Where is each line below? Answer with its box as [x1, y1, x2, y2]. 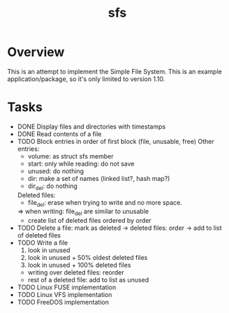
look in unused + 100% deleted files [27, 261, 131, 270]
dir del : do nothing [27, 182, 78, 191]
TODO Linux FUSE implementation [17, 283, 117, 291]
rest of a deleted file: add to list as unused [27, 276, 149, 284]
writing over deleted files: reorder [27, 268, 124, 277]
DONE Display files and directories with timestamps [17, 122, 166, 131]
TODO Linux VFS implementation [17, 291, 112, 299]
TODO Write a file [17, 239, 68, 247]
